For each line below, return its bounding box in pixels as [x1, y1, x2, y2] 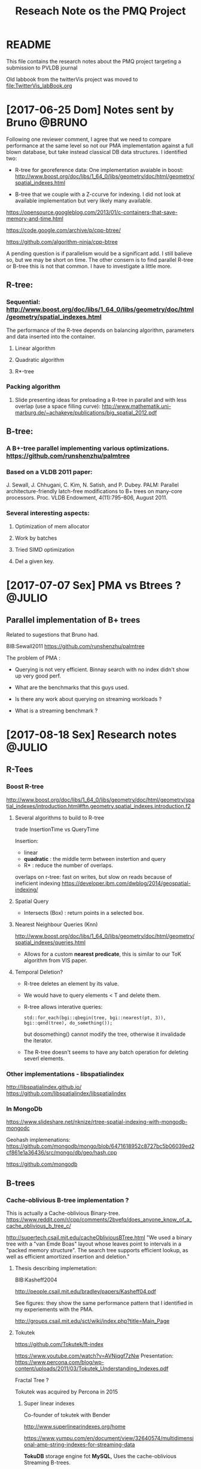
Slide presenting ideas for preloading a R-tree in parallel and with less [14, 396, 187, 403]
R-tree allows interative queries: [23, 1003, 103, 1010]
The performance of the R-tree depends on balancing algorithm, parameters [6, 327, 194, 334]
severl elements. [23, 1054, 65, 1062]
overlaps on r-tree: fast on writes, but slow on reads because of [14, 873, 172, 880]
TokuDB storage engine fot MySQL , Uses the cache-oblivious [23, 1452, 176, 1459]
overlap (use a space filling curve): [14, 403, 100, 410]
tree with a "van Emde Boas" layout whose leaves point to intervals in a [6, 1240, 181, 1247]
